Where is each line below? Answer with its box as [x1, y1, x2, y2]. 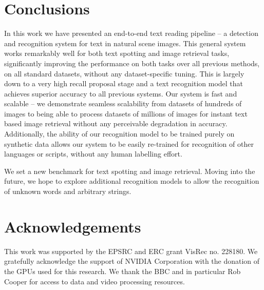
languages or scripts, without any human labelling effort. [4, 148, 182, 159]
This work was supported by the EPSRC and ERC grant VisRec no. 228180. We [4, 245, 258, 256]
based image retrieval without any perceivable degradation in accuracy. [4, 118, 228, 129]
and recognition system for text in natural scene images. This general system [4, 37, 246, 48]
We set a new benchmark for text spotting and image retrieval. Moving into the [4, 165, 255, 176]
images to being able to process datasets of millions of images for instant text [4, 108, 248, 119]
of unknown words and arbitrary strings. [4, 186, 131, 197]
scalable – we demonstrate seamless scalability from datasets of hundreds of [4, 98, 242, 109]
